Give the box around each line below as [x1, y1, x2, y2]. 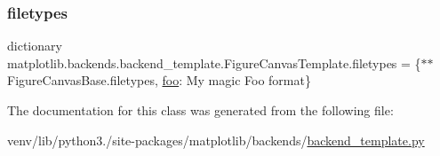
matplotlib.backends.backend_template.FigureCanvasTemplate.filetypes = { [7, 53, 421, 72]
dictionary [7, 36, 62, 55]
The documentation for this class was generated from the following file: [7, 101, 394, 119]
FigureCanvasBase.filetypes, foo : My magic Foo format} [7, 71, 311, 90]
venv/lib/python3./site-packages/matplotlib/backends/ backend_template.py [7, 130, 425, 149]
